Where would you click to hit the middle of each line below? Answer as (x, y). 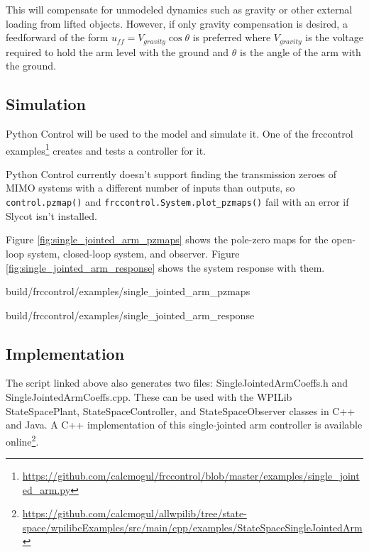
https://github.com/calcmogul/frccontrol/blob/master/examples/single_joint (191, 476)
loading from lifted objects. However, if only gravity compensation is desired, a (177, 23)
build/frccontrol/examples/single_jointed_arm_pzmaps (128, 291)
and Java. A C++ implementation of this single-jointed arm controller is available (184, 425)
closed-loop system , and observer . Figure (152, 253)
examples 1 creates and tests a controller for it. (106, 149)
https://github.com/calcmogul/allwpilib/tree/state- (134, 513)
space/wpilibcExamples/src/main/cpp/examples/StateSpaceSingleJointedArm (192, 527)
